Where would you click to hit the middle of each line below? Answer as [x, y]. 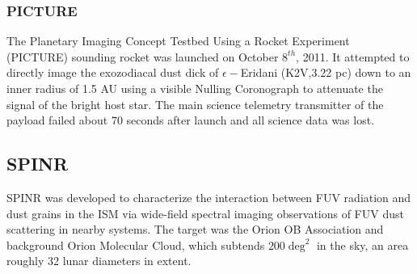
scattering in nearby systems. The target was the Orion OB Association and [195, 229]
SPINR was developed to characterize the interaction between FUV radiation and [209, 197]
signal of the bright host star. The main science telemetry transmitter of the [195, 104]
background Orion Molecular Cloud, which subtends [136, 244]
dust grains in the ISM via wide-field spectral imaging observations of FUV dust [205, 213]
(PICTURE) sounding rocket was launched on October [143, 56]
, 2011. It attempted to [353, 56]
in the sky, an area [362, 244]
